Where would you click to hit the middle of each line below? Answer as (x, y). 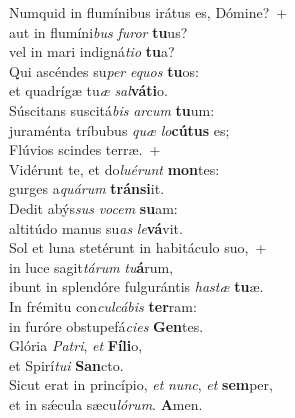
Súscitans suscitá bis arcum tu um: (112, 109)
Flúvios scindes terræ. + (85, 149)
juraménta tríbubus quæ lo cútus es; (119, 129)
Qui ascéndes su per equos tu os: (104, 70)
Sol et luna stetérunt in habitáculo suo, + (138, 247)
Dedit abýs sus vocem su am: (93, 207)
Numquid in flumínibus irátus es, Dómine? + (148, 12)
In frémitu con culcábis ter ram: (103, 305)
